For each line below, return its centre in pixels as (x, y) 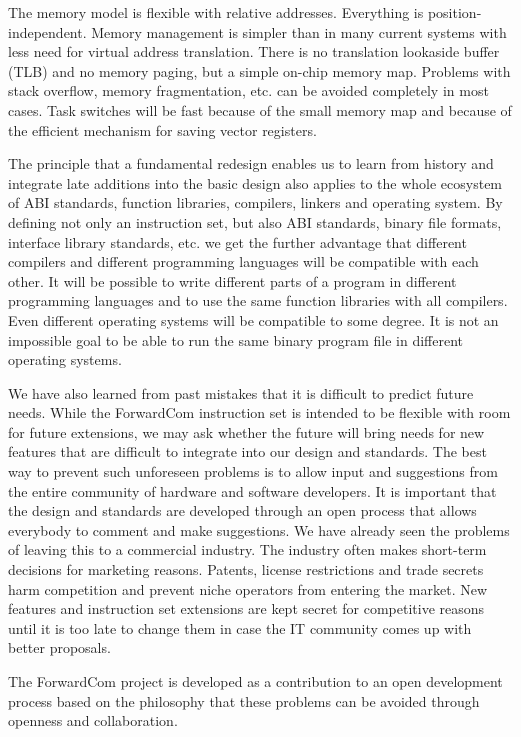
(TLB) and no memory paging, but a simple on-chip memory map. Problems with (259, 70)
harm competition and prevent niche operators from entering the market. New (248, 588)
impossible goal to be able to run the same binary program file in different (236, 339)
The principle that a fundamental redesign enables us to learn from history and (251, 163)
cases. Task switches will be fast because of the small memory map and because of (260, 109)
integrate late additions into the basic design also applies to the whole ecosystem (255, 182)
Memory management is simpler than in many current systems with (299, 31)
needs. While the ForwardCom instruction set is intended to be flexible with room (259, 412)
